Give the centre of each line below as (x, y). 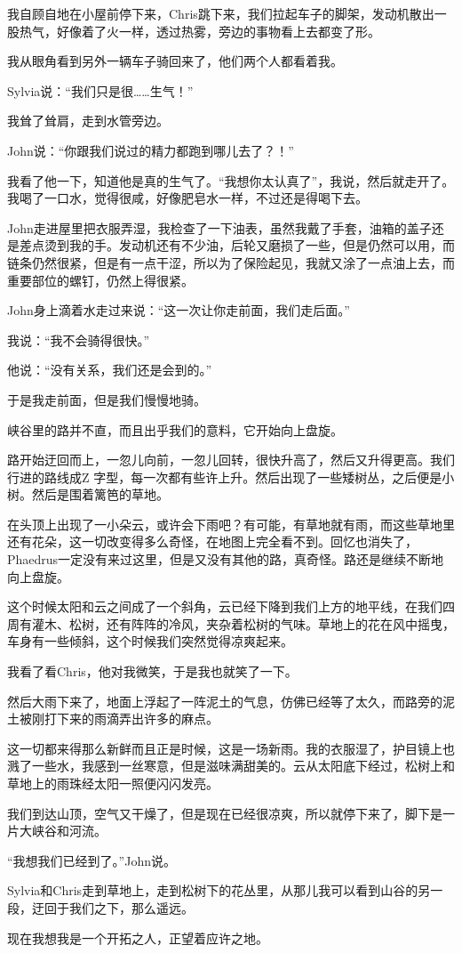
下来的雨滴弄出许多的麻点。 (137, 719)
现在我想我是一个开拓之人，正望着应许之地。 (138, 937)
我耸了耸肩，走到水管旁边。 (88, 121)
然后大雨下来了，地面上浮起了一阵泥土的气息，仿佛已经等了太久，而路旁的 (225, 701)
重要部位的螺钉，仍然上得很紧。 (100, 280)
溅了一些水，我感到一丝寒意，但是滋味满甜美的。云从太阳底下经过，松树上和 (231, 766)
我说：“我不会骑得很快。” (79, 339)
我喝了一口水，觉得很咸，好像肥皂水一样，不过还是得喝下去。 (187, 198)
